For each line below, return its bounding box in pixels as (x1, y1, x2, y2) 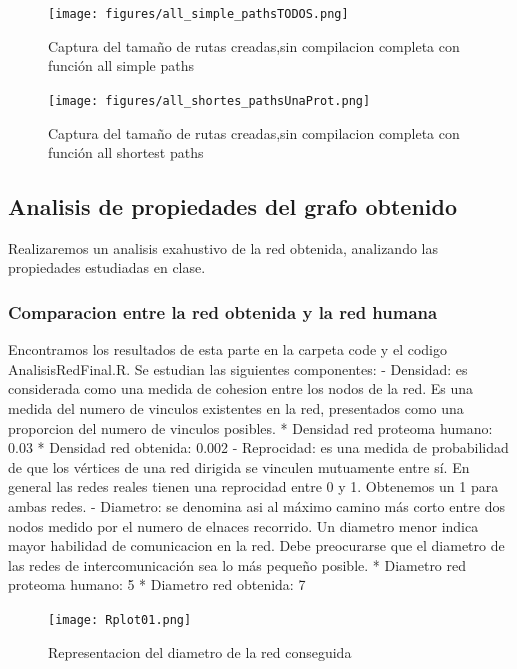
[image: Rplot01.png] (48, 613, 192, 628)
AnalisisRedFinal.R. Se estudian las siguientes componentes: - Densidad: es (8, 358, 468, 379)
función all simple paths (48, 55, 195, 76)
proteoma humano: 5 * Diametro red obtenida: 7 (8, 574, 306, 595)
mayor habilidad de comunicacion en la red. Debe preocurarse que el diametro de (8, 535, 505, 556)
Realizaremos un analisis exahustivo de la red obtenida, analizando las (8, 237, 438, 258)
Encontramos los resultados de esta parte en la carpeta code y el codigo (8, 339, 447, 360)
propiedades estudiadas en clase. (8, 257, 206, 278)
